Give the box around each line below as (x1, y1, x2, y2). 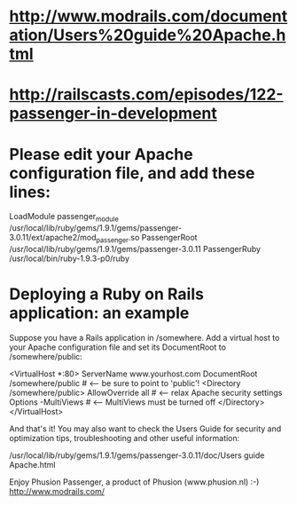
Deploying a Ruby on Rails (9, 284, 204, 304)
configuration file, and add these (9, 162, 255, 183)
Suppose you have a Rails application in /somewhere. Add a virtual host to (9, 332, 280, 343)
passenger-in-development (9, 104, 217, 123)
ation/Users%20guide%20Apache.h (9, 25, 286, 45)
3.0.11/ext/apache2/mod (9, 233, 97, 243)
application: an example (9, 304, 190, 323)
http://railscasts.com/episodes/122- (9, 84, 284, 105)
